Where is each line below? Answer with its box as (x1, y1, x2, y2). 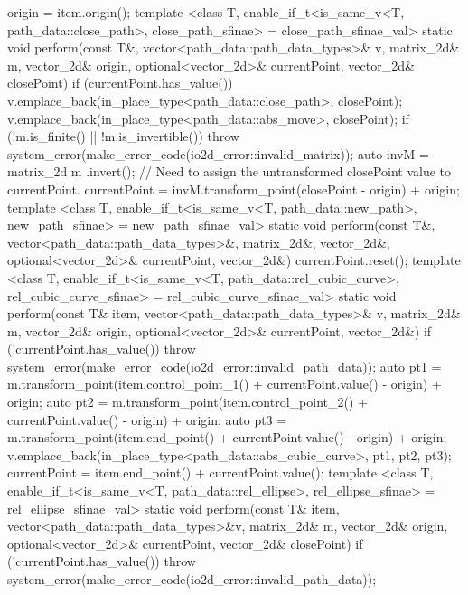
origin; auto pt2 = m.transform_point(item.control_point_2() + (7, 392, 368, 411)
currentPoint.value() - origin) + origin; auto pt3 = (7, 410, 287, 429)
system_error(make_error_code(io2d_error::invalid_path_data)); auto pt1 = (7, 356, 442, 375)
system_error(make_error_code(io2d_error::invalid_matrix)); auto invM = (7, 144, 429, 163)
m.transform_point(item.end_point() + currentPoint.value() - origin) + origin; (7, 428, 447, 447)
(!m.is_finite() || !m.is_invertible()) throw (7, 127, 239, 146)
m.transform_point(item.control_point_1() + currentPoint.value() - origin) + (7, 374, 442, 393)
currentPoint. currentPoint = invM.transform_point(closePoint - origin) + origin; (7, 179, 460, 198)
